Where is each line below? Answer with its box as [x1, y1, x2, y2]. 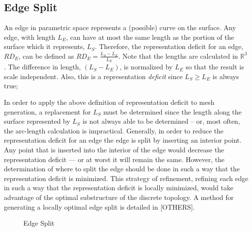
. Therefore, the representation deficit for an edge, [95, 41, 243, 51]
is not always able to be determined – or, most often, [83, 116, 240, 126]
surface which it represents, [4, 41, 85, 51]
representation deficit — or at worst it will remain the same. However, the [4, 154, 225, 164]
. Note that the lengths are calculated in [118, 50, 238, 61]
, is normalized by [119, 62, 173, 72]
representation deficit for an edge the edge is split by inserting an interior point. [4, 135, 242, 145]
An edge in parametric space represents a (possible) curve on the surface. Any [4, 22, 236, 33]
